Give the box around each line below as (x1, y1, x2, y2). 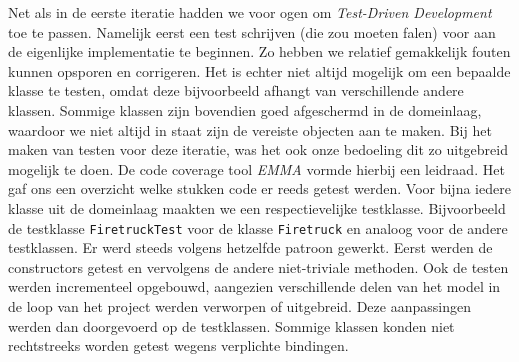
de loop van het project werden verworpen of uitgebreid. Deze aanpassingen (8, 295, 471, 316)
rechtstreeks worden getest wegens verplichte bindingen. (8, 335, 349, 356)
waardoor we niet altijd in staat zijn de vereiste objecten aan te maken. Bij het (8, 119, 492, 140)
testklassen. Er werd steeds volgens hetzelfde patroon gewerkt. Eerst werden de (8, 237, 493, 258)
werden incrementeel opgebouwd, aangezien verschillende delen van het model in (8, 276, 501, 297)
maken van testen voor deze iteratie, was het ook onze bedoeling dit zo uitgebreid (8, 139, 508, 160)
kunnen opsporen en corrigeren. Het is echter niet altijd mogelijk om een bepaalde (8, 60, 511, 81)
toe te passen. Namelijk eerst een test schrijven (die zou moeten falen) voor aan (8, 21, 496, 42)
